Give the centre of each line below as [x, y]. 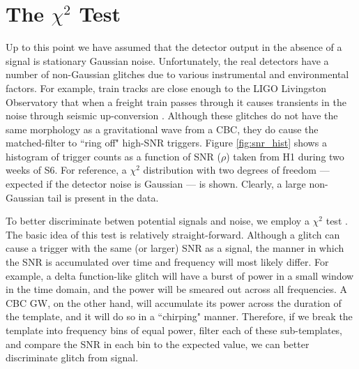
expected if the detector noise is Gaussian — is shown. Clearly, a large [156, 184]
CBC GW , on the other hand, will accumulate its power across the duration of [174, 302]
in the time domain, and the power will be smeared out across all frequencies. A [177, 289]
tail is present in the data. [103, 197]
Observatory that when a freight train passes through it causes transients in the [176, 101]
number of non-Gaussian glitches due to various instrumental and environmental [177, 74]
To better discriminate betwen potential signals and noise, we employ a [158, 221]
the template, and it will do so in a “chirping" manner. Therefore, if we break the [179, 316]
